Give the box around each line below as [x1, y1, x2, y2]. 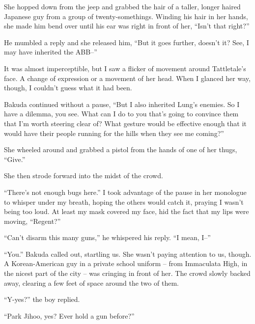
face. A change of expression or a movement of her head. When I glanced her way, [4, 73, 251, 83]
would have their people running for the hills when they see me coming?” [4, 128, 224, 138]
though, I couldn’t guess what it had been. [4, 82, 132, 93]
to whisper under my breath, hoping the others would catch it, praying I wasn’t [4, 196, 244, 207]
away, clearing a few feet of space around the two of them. [4, 277, 179, 288]
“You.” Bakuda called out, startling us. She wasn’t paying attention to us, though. [4, 248, 252, 259]
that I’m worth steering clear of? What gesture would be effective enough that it [4, 118, 247, 128]
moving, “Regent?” [4, 216, 61, 226]
